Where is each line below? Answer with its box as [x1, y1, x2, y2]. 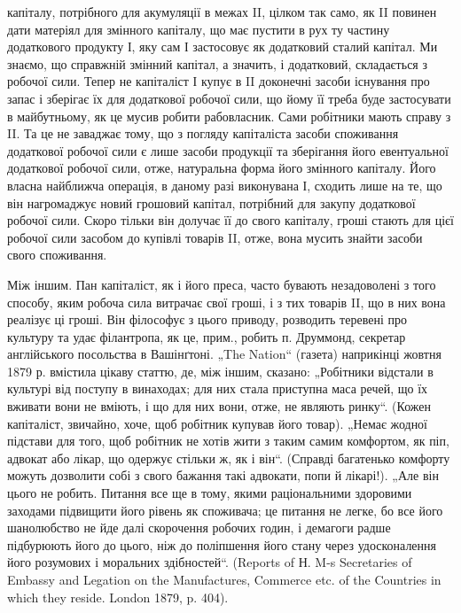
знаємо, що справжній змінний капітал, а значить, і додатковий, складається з [7, 54, 427, 73]
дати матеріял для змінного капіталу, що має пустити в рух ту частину [7, 19, 390, 38]
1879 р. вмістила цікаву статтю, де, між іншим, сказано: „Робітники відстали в [7, 361, 434, 380]
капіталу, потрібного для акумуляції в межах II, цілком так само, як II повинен [7, 3, 437, 20]
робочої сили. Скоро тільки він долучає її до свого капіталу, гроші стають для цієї [7, 211, 454, 229]
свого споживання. [7, 245, 107, 264]
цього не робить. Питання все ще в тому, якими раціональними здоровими [7, 484, 412, 502]
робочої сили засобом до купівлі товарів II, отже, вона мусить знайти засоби [7, 228, 423, 246]
